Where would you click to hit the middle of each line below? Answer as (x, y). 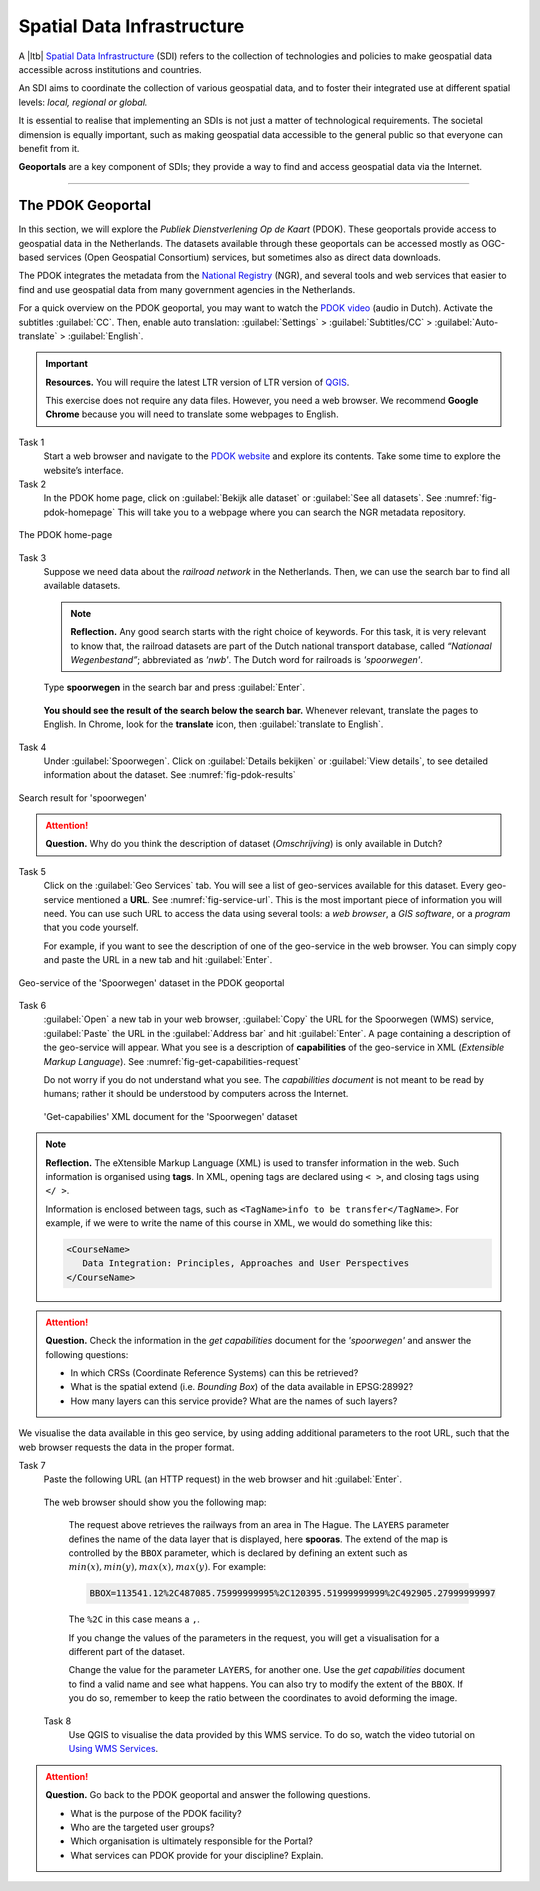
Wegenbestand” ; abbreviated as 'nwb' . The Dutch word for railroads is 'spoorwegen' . (247, 659)
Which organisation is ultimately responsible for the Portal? (192, 1841)
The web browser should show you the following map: (155, 1502)
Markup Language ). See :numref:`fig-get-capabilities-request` (172, 1061)
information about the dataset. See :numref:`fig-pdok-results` (170, 775)
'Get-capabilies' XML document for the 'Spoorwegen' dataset (170, 1116)
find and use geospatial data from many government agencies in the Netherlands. (187, 289)
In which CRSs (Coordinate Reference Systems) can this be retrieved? (214, 1372)
